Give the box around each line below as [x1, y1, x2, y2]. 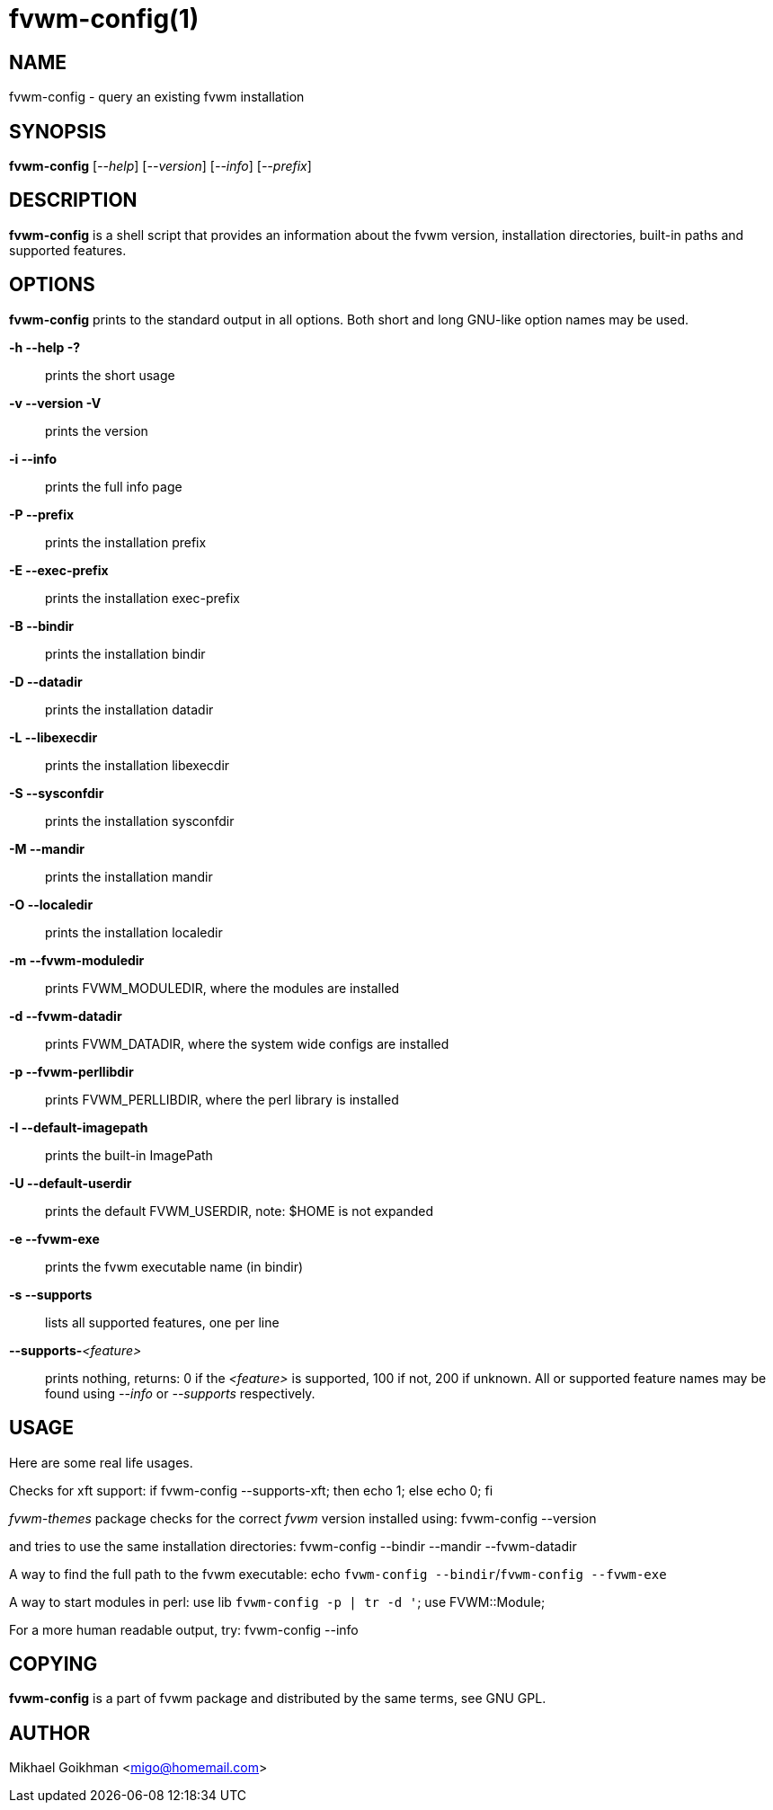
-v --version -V [9, 395, 102, 411]
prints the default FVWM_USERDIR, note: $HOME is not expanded [45, 1202, 434, 1219]
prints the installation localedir [45, 924, 223, 940]
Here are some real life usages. [9, 1454, 193, 1470]
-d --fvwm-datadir [9, 1007, 122, 1024]
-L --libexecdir [9, 729, 98, 745]
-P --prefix [9, 506, 75, 522]
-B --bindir [9, 617, 74, 634]
